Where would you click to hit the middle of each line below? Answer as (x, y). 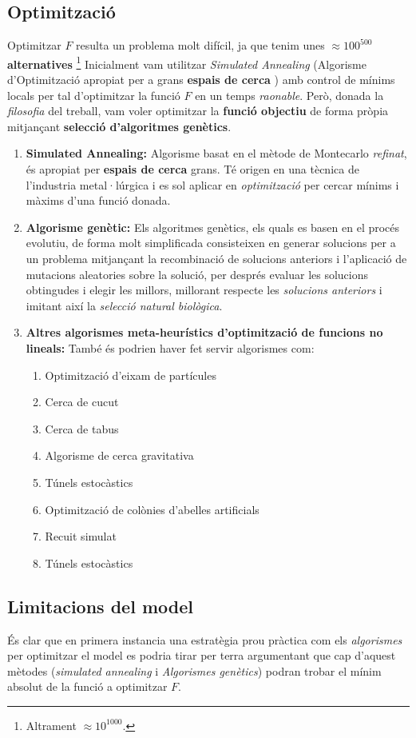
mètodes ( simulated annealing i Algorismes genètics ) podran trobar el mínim (194, 670)
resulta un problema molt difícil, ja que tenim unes (200, 45)
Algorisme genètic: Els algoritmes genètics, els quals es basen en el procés (213, 227)
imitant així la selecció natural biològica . (124, 305)
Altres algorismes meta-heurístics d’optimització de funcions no (204, 332)
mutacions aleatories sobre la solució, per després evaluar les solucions (197, 274)
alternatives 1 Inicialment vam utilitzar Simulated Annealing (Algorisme (187, 62)
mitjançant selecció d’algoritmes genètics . (119, 126)
